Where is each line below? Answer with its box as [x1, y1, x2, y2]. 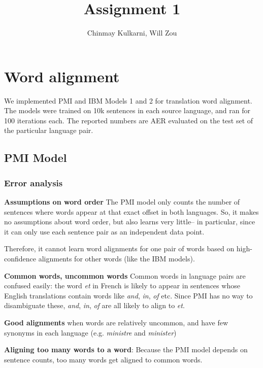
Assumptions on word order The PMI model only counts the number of [4, 196, 240, 207]
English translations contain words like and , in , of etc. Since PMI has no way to [4, 290, 253, 300]
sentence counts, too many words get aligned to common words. [4, 354, 203, 364]
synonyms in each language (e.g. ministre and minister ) [4, 327, 177, 338]
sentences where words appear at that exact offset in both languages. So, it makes [4, 206, 259, 217]
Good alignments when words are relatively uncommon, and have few [4, 317, 228, 327]
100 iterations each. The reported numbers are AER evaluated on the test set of [4, 115, 253, 125]
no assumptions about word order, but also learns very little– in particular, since [4, 216, 255, 227]
